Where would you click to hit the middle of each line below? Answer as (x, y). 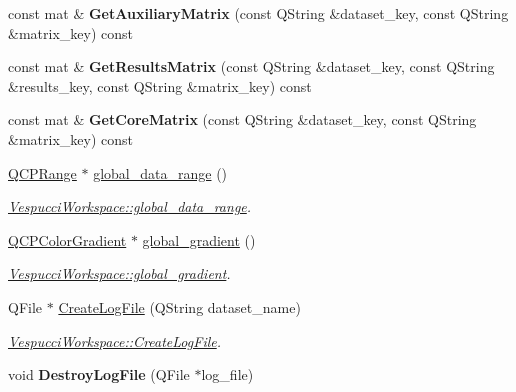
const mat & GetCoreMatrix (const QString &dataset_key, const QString (242, 119)
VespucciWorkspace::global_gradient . (119, 273)
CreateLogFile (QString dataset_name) (179, 306)
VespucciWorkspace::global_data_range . (130, 206)
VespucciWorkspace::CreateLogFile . (115, 340)
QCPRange (42, 172)
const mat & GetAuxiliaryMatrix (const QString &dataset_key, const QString (258, 13)
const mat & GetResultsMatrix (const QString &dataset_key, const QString (251, 66)
